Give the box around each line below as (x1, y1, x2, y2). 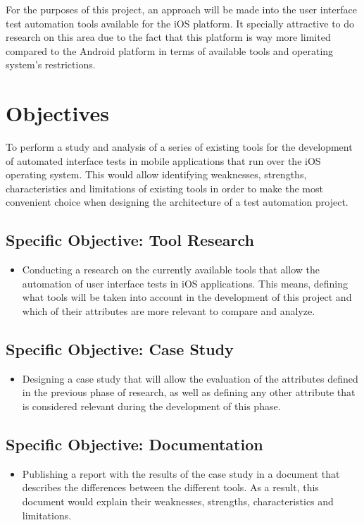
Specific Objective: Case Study (6, 338, 234, 360)
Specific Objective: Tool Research (6, 229, 254, 251)
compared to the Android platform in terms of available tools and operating (6, 43, 334, 58)
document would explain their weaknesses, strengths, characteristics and (22, 494, 334, 509)
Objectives (6, 99, 109, 128)
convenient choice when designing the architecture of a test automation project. (6, 194, 349, 209)
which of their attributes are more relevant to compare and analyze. (22, 304, 315, 319)
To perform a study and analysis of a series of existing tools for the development (6, 140, 353, 154)
